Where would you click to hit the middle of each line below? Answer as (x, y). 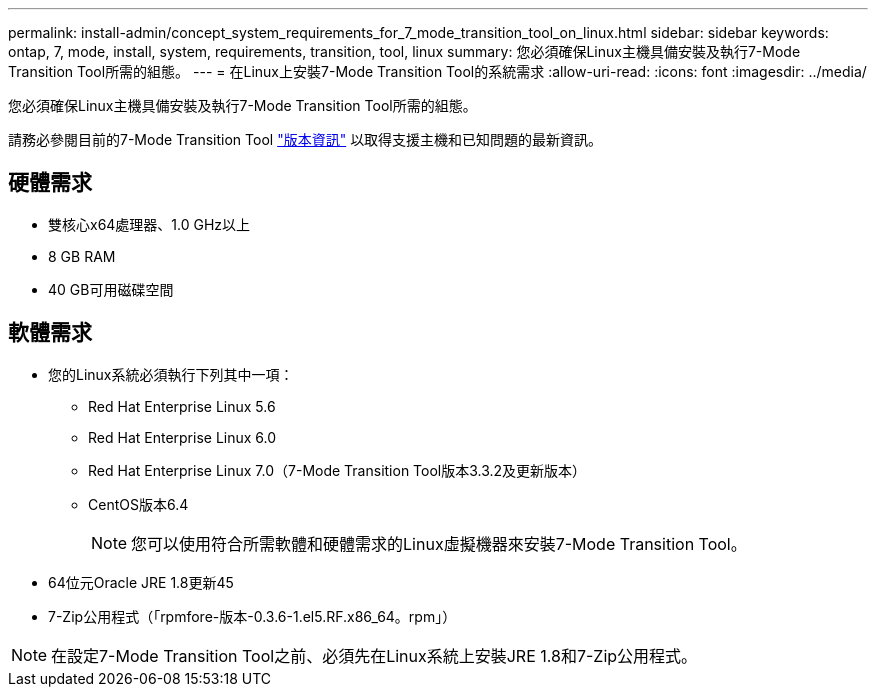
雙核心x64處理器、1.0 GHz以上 (149, 224)
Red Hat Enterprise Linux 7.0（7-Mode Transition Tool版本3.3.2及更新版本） (337, 470)
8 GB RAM (82, 256)
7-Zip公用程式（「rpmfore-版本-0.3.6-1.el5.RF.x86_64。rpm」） (252, 616)
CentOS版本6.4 (138, 504)
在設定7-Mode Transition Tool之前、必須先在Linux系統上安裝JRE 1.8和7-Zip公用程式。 (374, 655)
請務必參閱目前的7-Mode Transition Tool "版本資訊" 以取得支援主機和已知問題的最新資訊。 (305, 139)
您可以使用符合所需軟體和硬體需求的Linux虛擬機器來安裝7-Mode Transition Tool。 (439, 543)
